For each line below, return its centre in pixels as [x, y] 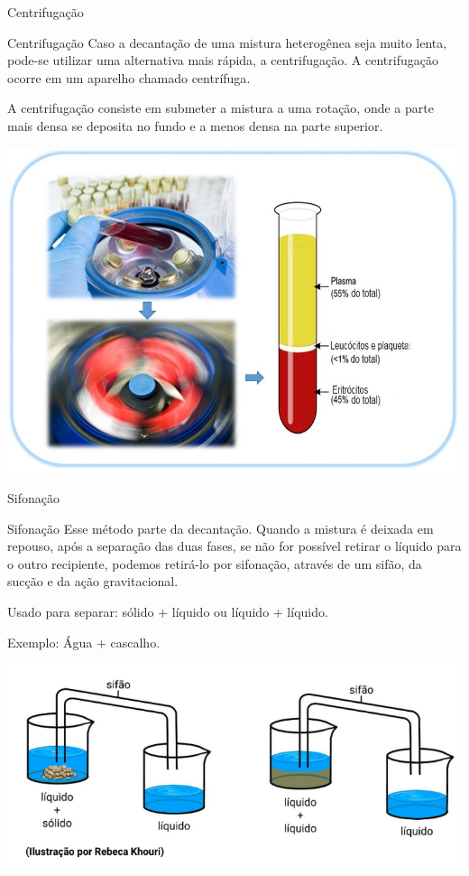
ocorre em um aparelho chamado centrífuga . [129, 77]
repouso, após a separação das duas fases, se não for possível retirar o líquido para [234, 546]
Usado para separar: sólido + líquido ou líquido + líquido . [168, 612]
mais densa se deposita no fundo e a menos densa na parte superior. [195, 125]
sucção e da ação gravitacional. [93, 581]
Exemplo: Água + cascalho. [84, 642]
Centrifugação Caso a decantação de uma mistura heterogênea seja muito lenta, [227, 42]
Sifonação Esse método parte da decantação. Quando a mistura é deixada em [221, 528]
